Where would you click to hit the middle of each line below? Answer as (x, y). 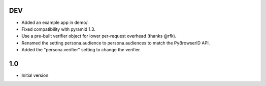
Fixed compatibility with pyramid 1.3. (58, 29)
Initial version (35, 75)
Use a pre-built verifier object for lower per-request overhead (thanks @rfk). (99, 36)
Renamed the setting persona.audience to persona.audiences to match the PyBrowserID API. (116, 43)
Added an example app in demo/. (55, 22)
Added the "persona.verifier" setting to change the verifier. (81, 50)
